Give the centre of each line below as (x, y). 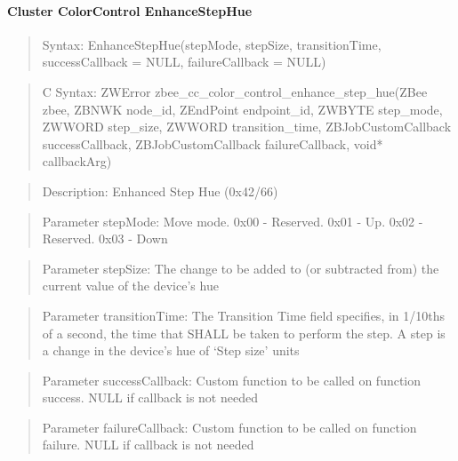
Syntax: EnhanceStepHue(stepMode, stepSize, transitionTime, (212, 44)
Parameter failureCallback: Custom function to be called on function (229, 427)
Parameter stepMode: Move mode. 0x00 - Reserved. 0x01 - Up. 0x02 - (233, 221)
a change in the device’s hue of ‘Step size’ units (171, 350)
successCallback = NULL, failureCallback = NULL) (184, 62)
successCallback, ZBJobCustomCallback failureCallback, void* (213, 143)
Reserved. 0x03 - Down (105, 238)
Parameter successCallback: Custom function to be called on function (232, 380)
